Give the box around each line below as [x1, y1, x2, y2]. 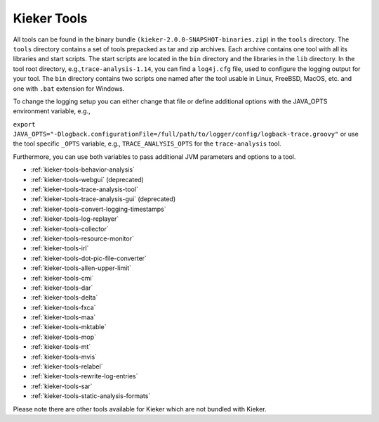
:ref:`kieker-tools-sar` [30, 382, 93, 390]
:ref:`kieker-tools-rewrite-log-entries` [30, 372, 138, 381]
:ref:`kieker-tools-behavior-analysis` [30, 165, 135, 174]
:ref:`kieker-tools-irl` [30, 244, 89, 252]
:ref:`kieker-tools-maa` [30, 313, 96, 321]
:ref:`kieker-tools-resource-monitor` [30, 234, 135, 243]
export [13, 120, 36, 128]
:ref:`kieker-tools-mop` [30, 333, 97, 341]
